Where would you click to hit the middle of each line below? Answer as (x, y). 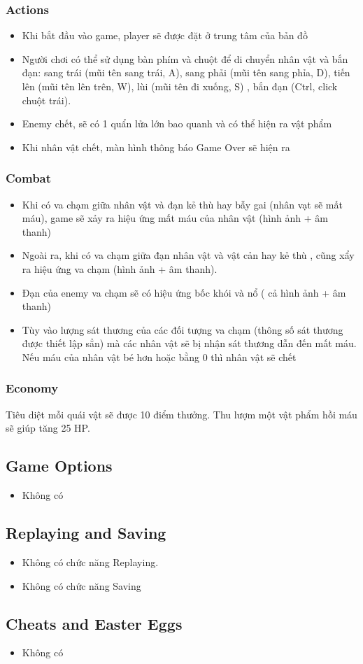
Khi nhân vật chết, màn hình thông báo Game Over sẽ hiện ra (156, 147)
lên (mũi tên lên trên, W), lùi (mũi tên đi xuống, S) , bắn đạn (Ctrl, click (180, 86)
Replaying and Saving (86, 533)
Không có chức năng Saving (81, 585)
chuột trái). (47, 100)
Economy (32, 388)
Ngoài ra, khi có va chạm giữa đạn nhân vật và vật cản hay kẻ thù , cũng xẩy (188, 255)
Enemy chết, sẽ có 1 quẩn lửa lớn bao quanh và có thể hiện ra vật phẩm (177, 123)
